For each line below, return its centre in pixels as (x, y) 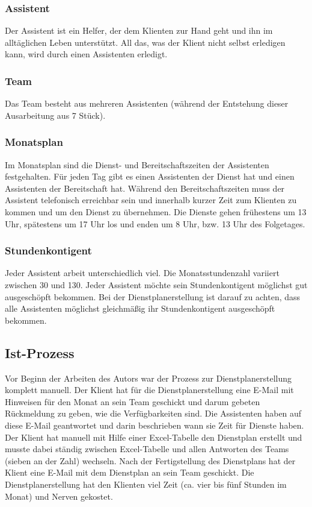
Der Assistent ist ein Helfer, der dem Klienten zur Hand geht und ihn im (139, 30)
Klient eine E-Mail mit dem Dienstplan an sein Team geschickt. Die (130, 472)
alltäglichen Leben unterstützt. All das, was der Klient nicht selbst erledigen (145, 42)
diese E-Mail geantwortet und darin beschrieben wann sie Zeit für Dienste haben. (154, 425)
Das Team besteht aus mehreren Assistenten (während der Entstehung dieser (147, 103)
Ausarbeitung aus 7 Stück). (55, 115)
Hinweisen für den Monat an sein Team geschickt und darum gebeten (133, 401)
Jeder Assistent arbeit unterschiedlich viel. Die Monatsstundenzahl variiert (142, 273)
